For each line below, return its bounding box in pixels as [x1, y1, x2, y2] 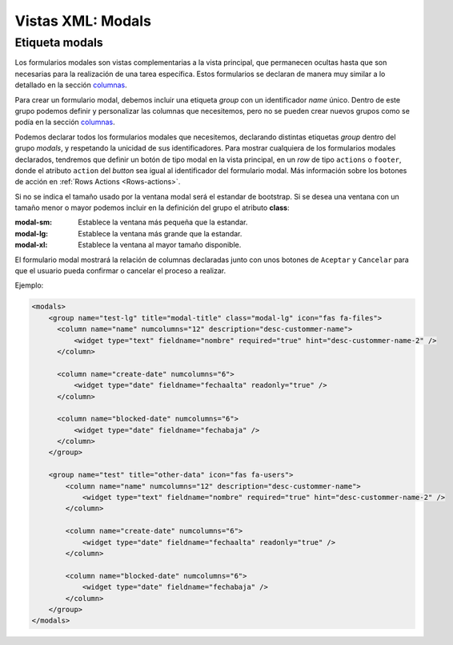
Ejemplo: [14, 280, 44, 290]
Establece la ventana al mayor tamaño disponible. [78, 240, 242, 250]
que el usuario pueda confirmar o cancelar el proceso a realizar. [14, 266, 226, 276]
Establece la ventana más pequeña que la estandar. [78, 217, 248, 228]
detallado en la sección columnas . [14, 80, 127, 90]
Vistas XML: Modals [14, 12, 152, 30]
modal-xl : [14, 240, 48, 250]
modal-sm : [14, 217, 52, 228]
